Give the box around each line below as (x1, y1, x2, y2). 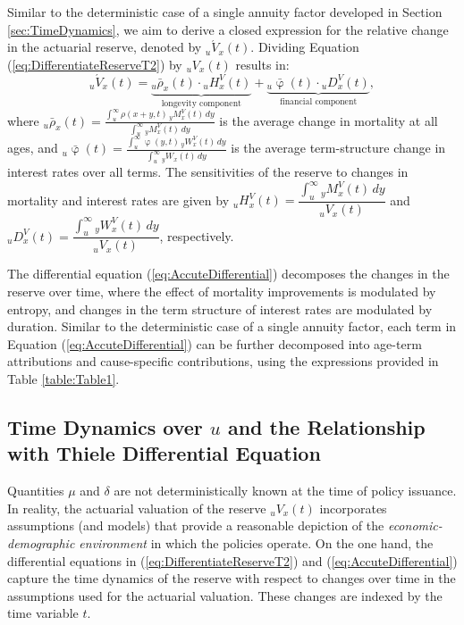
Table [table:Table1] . (7, 369, 120, 387)
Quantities (7, 481, 64, 500)
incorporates (319, 498, 387, 517)
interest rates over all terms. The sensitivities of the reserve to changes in (7, 162, 409, 181)
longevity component (161, 99, 241, 109)
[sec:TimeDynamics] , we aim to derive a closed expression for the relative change (7, 20, 449, 38)
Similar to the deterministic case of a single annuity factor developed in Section (7, 3, 443, 21)
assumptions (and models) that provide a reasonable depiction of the (7, 516, 384, 535)
